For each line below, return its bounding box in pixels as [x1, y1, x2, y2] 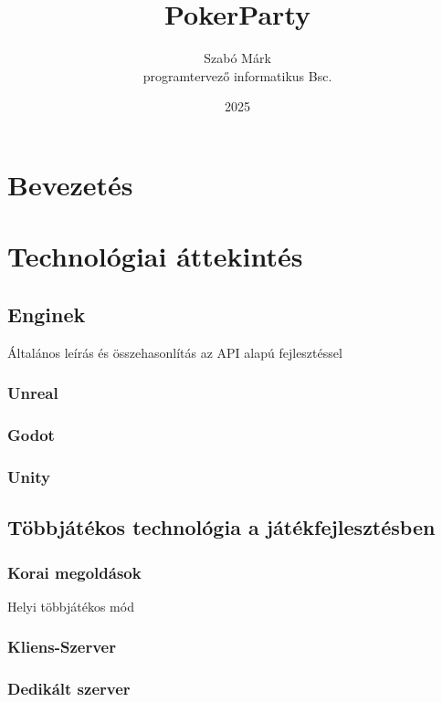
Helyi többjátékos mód [7, 596, 134, 615]
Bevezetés [7, 165, 133, 203]
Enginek [7, 299, 86, 328]
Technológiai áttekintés [7, 237, 303, 275]
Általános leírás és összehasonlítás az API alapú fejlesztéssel [7, 342, 342, 361]
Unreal [7, 382, 58, 404]
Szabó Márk [204, 48, 271, 68]
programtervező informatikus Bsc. [142, 66, 332, 85]
